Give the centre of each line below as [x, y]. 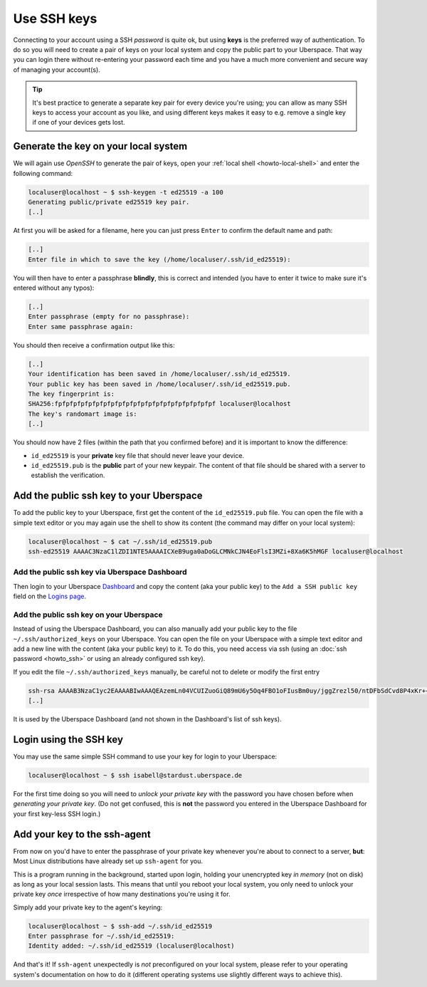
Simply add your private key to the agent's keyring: [88, 907]
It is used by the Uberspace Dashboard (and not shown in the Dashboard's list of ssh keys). [147, 719]
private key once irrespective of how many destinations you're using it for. [122, 894]
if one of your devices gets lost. [79, 122]
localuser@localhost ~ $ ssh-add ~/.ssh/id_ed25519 [120, 926]
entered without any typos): [54, 288]
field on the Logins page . [50, 596]
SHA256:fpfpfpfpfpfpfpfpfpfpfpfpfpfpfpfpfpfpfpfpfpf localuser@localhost [159, 404]
